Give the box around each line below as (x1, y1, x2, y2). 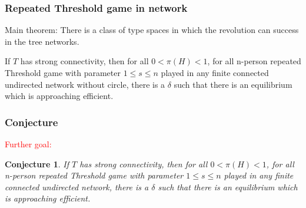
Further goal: (5, 138, 52, 150)
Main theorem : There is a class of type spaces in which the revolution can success (5, 24, 299, 36)
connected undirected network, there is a (5, 180, 149, 193)
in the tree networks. (5, 35, 79, 47)
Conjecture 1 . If (5, 157, 69, 170)
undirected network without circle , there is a (5, 78, 165, 90)
